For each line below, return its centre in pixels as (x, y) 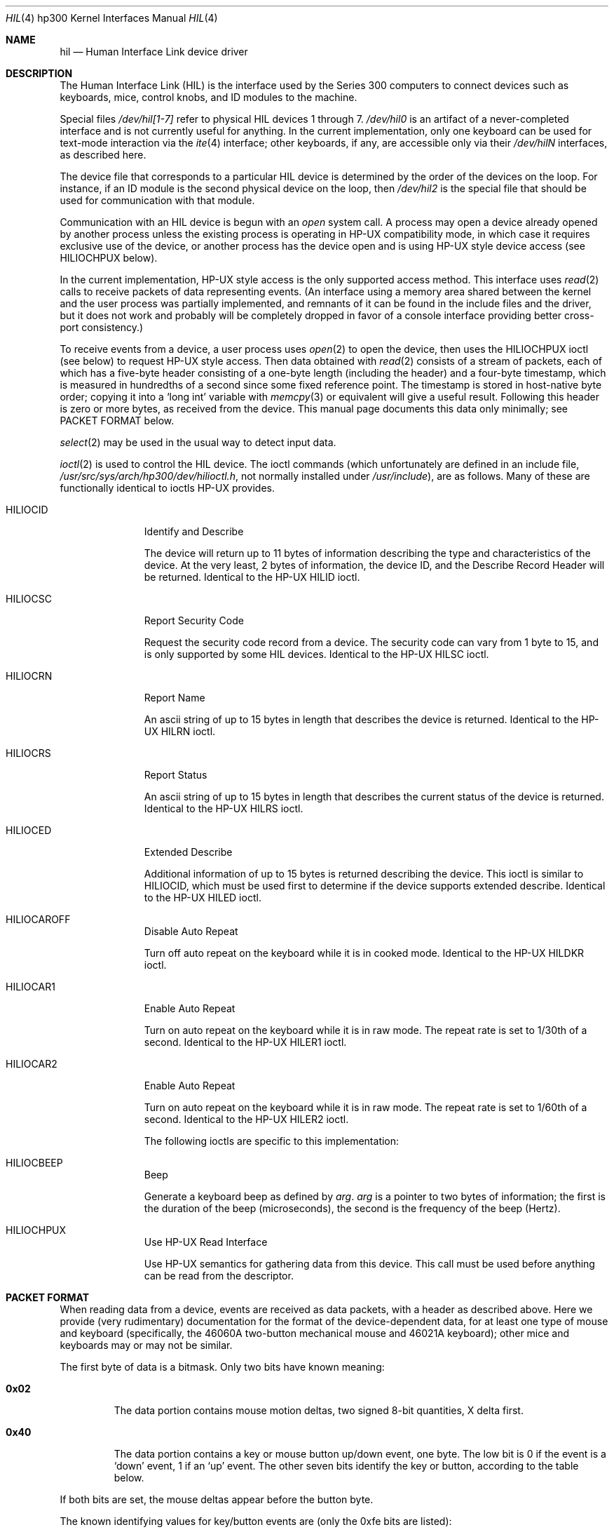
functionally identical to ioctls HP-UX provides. (168, 488)
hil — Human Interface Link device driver (154, 52)
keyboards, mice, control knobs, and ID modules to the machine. (209, 97)
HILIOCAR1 (30, 987)
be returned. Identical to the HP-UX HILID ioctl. (252, 577)
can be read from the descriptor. (219, 1276)
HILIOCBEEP (34, 1163)
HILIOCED (29, 830)
